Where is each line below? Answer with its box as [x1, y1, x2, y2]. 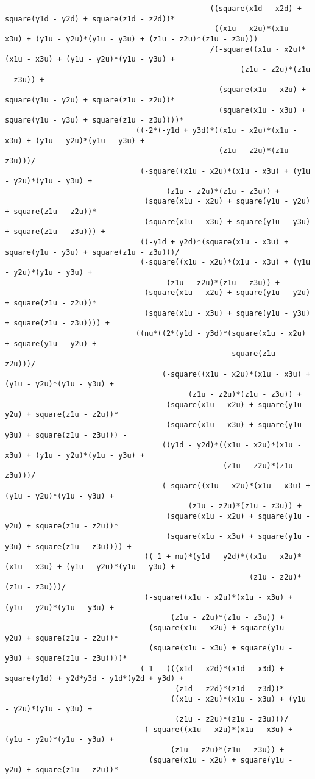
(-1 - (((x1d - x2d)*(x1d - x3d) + [140, 664, 285, 673]
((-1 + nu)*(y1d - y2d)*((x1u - [144, 552, 275, 561]
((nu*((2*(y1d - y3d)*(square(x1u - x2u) [135, 329, 306, 338]
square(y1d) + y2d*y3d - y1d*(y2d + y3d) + [5, 674, 184, 683]
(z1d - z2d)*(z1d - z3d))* [175, 684, 285, 693]
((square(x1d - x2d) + [210, 4, 302, 13]
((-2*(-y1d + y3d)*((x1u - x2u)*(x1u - [135, 126, 297, 135]
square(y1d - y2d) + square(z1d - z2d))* [5, 14, 175, 23]
